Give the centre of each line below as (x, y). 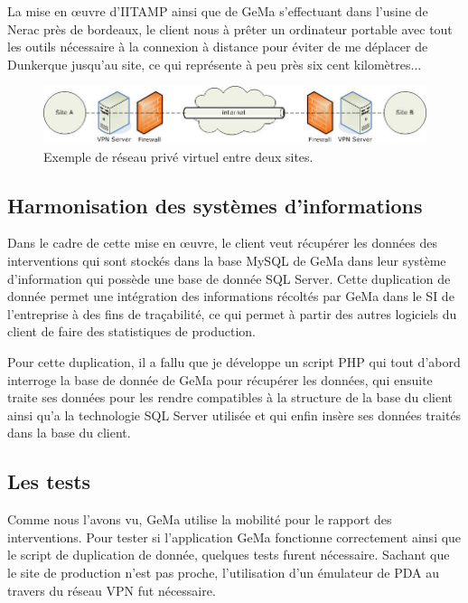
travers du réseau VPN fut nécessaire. (112, 590)
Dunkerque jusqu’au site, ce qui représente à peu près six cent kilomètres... (215, 64)
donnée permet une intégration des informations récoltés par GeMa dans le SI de (231, 296)
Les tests (49, 481)
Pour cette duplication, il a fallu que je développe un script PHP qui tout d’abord (234, 362)
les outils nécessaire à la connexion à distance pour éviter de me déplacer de (218, 47)
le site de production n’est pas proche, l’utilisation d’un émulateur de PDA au (224, 572)
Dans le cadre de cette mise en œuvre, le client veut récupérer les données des (222, 243)
